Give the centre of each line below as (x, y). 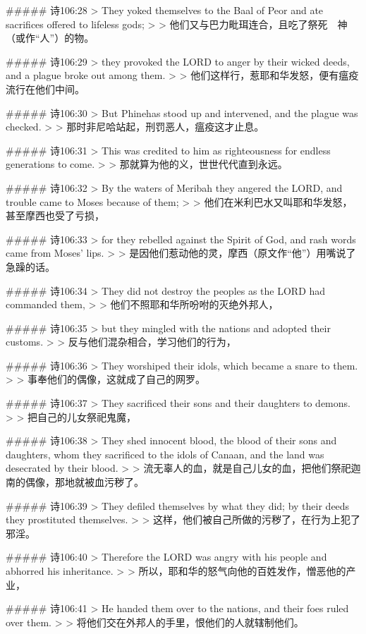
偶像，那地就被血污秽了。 (84, 482)
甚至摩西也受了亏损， (55, 215)
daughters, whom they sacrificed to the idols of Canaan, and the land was (165, 454)
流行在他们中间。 (45, 89)
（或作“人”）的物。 (50, 38)
